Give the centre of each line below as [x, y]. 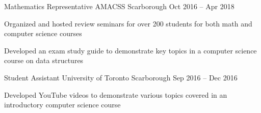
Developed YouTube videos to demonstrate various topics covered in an [116, 94]
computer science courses [43, 33]
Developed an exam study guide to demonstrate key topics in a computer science [130, 50]
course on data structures [44, 60]
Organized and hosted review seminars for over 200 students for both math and [128, 23]
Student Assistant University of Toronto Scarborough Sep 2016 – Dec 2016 [121, 77]
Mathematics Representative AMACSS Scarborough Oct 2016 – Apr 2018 [119, 6]
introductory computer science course [62, 105]
